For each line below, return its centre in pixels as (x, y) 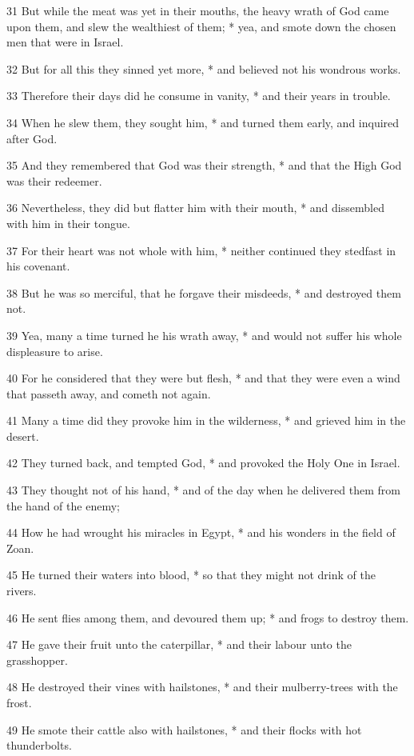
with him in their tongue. (68, 223)
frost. (19, 702)
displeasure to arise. (55, 351)
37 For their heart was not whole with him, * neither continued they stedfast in (201, 250)
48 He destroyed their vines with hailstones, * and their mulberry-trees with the (202, 687)
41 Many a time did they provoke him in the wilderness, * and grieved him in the (206, 420)
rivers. (22, 591)
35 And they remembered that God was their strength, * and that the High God (204, 165)
